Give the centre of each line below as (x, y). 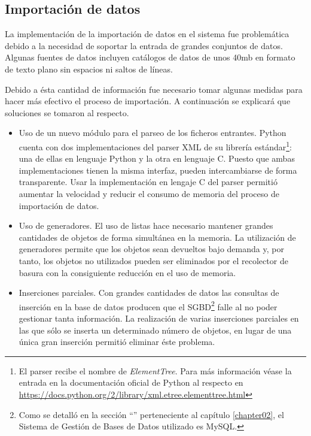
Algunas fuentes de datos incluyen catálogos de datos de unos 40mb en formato (150, 57)
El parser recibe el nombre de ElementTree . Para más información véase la (155, 370)
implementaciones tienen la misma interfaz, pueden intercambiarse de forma (158, 170)
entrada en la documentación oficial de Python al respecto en (131, 382)
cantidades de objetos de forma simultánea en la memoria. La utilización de (157, 237)
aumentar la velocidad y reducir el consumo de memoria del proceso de (149, 193)
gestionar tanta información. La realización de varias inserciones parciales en (159, 318)
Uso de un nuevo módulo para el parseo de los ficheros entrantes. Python (153, 133)
